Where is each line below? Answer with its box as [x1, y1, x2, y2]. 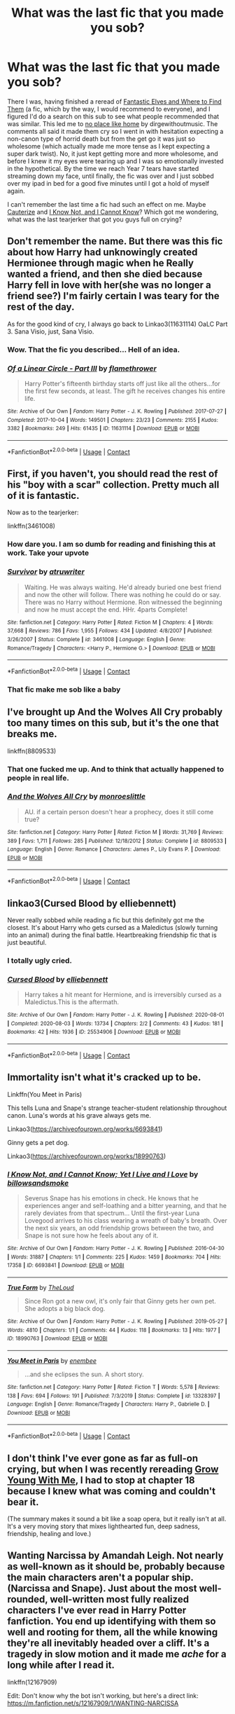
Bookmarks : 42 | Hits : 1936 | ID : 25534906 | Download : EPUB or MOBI [7, 1029, 180, 1036]
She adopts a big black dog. [24, 1304, 106, 1312]
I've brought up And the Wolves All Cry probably [7, 706, 223, 718]
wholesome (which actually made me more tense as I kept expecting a [7, 142, 211, 150]
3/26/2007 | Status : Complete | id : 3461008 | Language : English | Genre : [7, 636, 186, 643]
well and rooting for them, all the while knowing [7, 1626, 218, 1638]
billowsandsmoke [7, 1178, 69, 1188]
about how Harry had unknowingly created [7, 247, 198, 259]
